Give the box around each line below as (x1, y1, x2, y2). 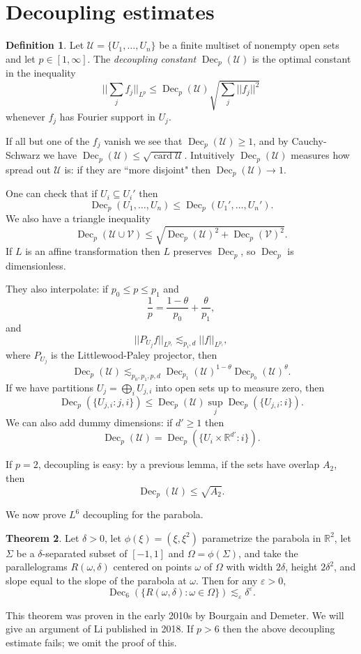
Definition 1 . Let (6, 38, 84, 52)
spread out (6, 162, 51, 176)
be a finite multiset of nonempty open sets (159, 38, 339, 52)
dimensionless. (6, 258, 66, 272)
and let (6, 51, 36, 65)
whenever (6, 109, 45, 124)
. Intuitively (184, 148, 235, 162)
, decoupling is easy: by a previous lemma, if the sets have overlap (38, 457, 320, 472)
